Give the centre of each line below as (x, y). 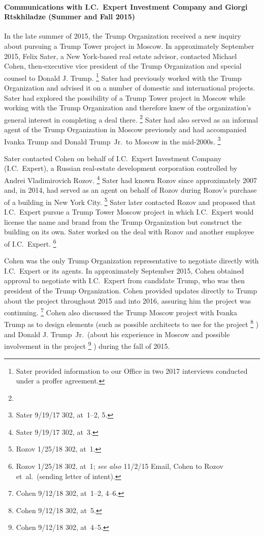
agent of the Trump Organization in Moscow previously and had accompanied (125, 129)
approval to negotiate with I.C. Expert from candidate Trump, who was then (125, 280)
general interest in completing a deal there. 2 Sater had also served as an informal (131, 118)
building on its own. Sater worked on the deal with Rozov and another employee (129, 232)
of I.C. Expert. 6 (30, 243)
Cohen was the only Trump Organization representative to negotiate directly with (131, 261)
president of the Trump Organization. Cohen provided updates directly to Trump (131, 290)
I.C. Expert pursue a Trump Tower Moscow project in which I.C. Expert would (129, 212)
